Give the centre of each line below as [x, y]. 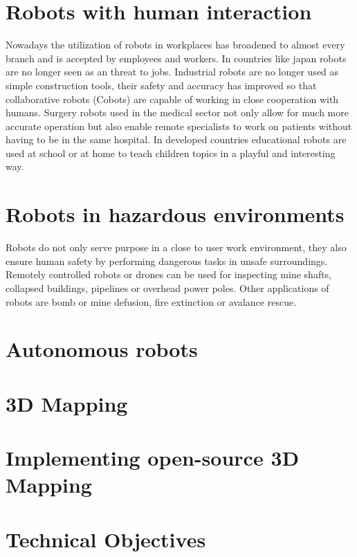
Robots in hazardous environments [175, 214]
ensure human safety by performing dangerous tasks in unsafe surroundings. [167, 261]
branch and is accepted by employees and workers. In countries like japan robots [176, 58]
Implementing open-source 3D [153, 458]
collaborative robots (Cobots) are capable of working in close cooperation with [172, 99]
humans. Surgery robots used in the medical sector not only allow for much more [177, 112]
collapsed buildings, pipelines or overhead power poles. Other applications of [167, 287]
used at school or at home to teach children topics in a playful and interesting [171, 153]
